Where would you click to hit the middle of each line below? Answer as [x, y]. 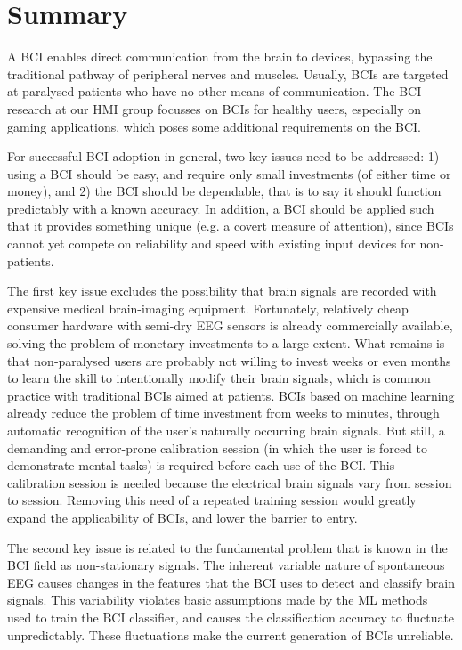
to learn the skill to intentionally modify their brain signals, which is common [219, 378]
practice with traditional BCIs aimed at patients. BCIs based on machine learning [231, 395]
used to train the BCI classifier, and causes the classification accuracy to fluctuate [231, 617]
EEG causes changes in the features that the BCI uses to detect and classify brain [231, 582]
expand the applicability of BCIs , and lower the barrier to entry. [182, 517]
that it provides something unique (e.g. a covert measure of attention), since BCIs [231, 226]
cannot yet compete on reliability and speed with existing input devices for [211, 244]
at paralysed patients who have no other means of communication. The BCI [215, 91]
